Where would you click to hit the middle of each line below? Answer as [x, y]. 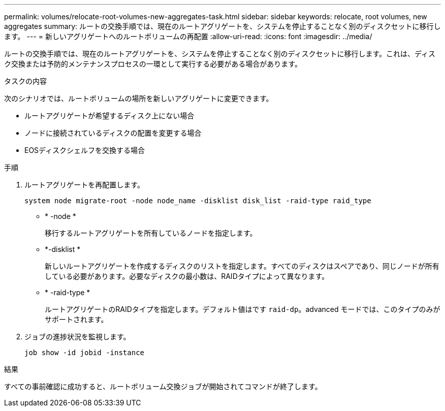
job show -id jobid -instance [85, 353]
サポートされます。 [76, 319]
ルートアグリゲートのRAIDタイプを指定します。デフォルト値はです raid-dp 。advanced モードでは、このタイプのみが [243, 309]
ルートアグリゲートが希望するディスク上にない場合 [109, 116]
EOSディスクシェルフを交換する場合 [85, 150]
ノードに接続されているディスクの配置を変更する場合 [113, 133]
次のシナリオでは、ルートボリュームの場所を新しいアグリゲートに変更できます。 [139, 98]
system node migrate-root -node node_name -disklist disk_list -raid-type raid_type [198, 201]
